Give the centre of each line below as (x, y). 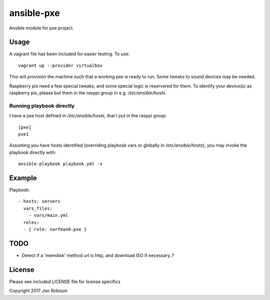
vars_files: (38, 208)
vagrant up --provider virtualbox (60, 65)
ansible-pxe (34, 13)
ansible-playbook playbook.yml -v (60, 164)
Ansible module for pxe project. (42, 28)
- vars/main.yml (48, 215)
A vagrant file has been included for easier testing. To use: (69, 54)
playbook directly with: (33, 152)
